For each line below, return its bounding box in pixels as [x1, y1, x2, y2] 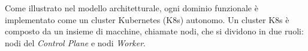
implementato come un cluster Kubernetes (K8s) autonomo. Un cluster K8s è [5, 13, 289, 26]
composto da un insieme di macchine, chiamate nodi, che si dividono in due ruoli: [5, 25, 304, 37]
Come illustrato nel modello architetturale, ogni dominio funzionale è [5, 2, 258, 14]
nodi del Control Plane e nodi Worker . [5, 36, 146, 49]
